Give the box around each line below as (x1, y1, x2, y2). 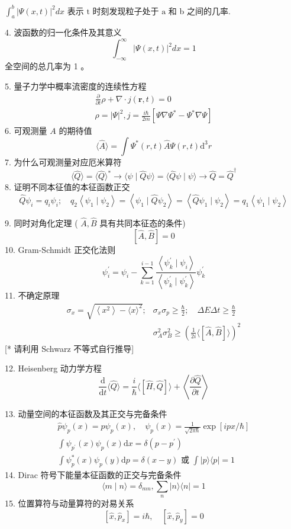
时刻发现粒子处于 (92, 4, 159, 17)
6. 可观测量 (5, 124, 47, 137)
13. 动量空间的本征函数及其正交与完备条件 (5, 407, 167, 419)
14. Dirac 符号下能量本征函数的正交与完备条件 (5, 468, 182, 480)
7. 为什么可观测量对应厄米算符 (5, 155, 122, 168)
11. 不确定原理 (5, 289, 60, 302)
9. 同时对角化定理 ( (5, 216, 78, 229)
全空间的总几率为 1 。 (5, 60, 89, 72)
